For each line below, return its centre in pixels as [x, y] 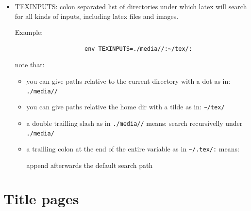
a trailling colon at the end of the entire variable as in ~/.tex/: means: [133, 149]
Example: [29, 32]
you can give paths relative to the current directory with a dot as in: [128, 81]
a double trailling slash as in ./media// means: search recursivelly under [134, 123]
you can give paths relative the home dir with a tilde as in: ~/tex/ [125, 107]
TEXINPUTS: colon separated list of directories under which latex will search [131, 6]
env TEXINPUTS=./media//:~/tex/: [138, 49]
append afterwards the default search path [90, 165]
